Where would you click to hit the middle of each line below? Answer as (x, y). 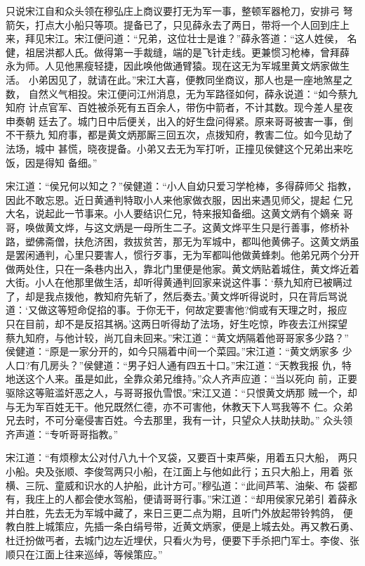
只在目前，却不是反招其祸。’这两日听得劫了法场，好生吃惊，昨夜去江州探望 (177, 324)
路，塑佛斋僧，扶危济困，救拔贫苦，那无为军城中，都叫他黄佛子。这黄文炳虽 (182, 241)
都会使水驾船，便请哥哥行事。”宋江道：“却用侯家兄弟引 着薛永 (215, 499)
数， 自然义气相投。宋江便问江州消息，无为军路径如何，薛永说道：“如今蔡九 (182, 93)
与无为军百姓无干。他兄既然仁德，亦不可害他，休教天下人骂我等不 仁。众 (174, 406)
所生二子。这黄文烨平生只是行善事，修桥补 (251, 227)
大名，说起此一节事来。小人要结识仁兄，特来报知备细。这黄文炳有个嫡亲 (173, 213)
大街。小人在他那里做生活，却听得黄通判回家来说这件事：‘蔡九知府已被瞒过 (179, 282)
